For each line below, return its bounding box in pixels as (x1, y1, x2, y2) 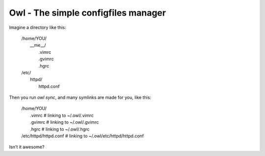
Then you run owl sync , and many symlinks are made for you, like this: (9, 94, 152, 100)
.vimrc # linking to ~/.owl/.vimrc (30, 112, 94, 118)
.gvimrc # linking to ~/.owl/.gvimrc (30, 119, 99, 125)
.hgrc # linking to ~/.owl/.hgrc (30, 126, 90, 132)
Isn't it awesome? (9, 144, 45, 150)
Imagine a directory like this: (9, 24, 66, 30)
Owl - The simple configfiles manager (9, 7, 166, 18)
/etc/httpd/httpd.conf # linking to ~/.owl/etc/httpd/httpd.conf (21, 133, 144, 139)
